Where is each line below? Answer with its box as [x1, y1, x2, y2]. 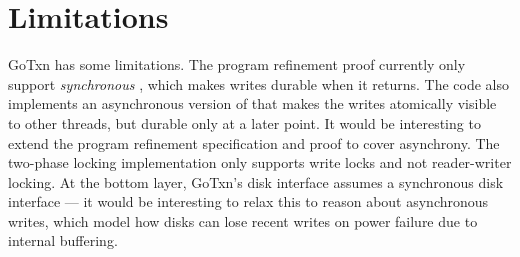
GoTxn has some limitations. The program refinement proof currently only [8, 54, 466, 75]
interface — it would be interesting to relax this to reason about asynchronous [8, 191, 489, 212]
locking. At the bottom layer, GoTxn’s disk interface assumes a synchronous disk [8, 171, 504, 192]
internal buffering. [8, 230, 118, 251]
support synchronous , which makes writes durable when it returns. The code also [8, 73, 510, 94]
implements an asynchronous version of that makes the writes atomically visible [8, 93, 497, 114]
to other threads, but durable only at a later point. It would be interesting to [8, 112, 481, 133]
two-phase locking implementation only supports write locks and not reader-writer [8, 152, 512, 173]
